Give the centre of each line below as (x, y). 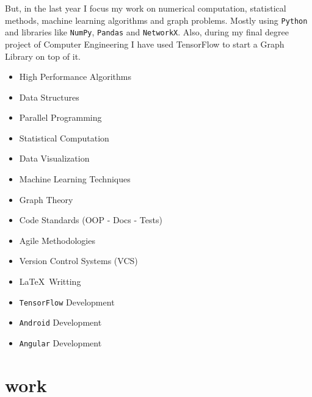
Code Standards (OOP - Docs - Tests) (91, 220)
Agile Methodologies (57, 240)
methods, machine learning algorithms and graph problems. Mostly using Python (156, 20)
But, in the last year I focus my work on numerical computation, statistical (146, 8)
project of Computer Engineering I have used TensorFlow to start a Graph (145, 44)
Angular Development (60, 342)
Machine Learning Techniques (75, 179)
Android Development (60, 322)
